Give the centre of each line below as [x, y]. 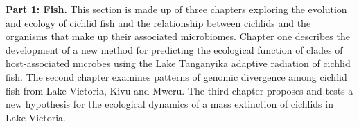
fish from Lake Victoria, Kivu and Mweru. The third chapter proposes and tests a [179, 90]
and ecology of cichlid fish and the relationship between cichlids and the [158, 22]
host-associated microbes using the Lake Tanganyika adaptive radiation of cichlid [178, 63]
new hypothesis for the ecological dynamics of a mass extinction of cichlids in [169, 104]
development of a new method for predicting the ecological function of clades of [174, 49]
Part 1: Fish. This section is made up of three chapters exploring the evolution [176, 9]
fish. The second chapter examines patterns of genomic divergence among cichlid [176, 76]
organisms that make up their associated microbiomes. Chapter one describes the [178, 36]
